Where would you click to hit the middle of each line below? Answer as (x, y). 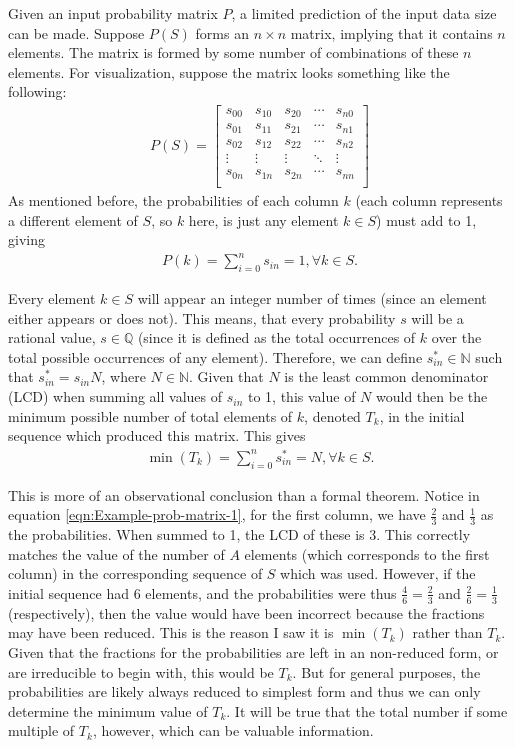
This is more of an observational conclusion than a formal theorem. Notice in (244, 494)
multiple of (41, 730)
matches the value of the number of (116, 553)
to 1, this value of (302, 396)
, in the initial (422, 415)
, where (123, 376)
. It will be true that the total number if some (367, 710)
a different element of (73, 219)
